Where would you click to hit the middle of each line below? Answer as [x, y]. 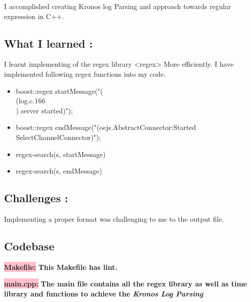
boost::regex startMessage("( [59, 91]
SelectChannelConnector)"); [58, 137]
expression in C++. [34, 16]
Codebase [29, 246]
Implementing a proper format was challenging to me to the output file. [114, 218]
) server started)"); [44, 110]
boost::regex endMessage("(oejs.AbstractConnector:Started [106, 127]
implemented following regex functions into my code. [85, 73]
